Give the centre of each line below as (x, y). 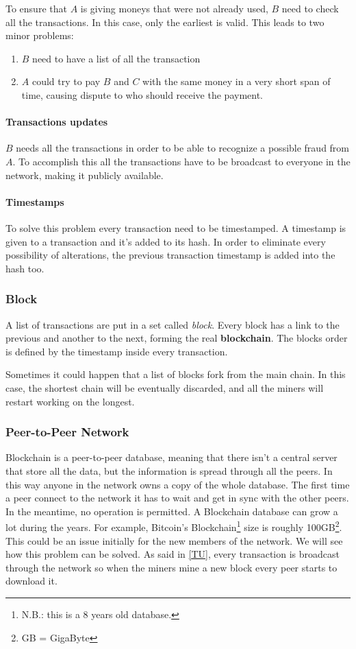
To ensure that (36, 8)
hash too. (25, 268)
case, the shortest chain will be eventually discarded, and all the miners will (165, 387)
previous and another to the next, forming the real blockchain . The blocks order (177, 338)
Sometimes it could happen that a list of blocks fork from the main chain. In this (176, 374)
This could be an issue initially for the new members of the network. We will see (174, 540)
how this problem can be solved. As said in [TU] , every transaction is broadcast (173, 554)
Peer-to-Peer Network (67, 432)
